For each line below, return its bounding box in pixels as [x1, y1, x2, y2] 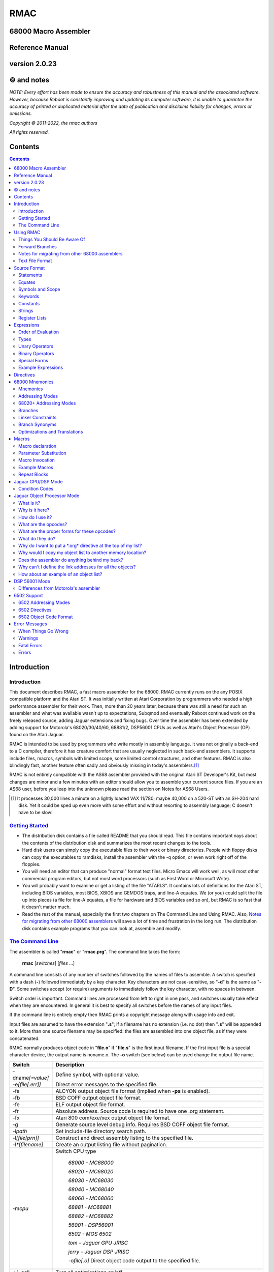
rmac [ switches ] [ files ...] [22, 960, 75, 966]
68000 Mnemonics [14, 379, 54, 385]
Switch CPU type [55, 1147, 96, 1154]
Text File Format [18, 257, 52, 264]
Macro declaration [18, 443, 57, 449]
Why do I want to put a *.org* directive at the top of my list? [18, 542, 142, 549]
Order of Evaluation [18, 329, 59, 335]
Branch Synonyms [18, 421, 57, 427]
